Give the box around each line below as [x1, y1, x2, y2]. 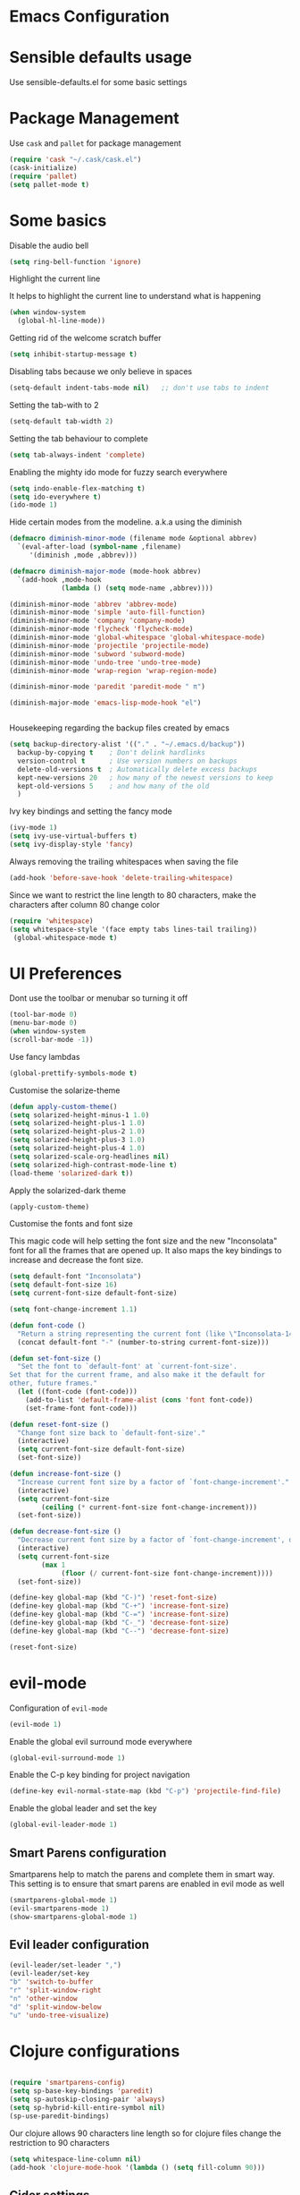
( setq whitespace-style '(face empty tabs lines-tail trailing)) [9, 925, 257, 934]
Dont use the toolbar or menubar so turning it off [9, 993, 188, 1004]
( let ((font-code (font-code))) [17, 1388, 138, 1396]
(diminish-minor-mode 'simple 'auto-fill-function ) [9, 608, 205, 617]
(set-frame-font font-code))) [25, 1404, 138, 1413]
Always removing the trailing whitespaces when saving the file [9, 856, 239, 867]
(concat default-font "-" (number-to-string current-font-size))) [17, 1337, 270, 1346]
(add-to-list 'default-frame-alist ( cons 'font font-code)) [25, 1395, 254, 1405]
